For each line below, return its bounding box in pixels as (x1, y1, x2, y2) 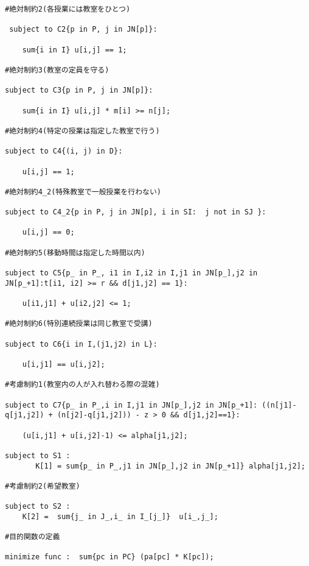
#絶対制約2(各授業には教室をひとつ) (5, 5, 131, 13)
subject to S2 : (5, 502, 71, 511)
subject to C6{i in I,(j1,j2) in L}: (5, 339, 158, 348)
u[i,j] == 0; (22, 228, 75, 237)
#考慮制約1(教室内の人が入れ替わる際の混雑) (5, 380, 160, 389)
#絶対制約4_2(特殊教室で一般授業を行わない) (5, 187, 161, 196)
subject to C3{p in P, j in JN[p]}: (5, 86, 153, 95)
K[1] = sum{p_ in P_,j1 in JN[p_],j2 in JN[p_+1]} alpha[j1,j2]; (35, 461, 305, 470)
